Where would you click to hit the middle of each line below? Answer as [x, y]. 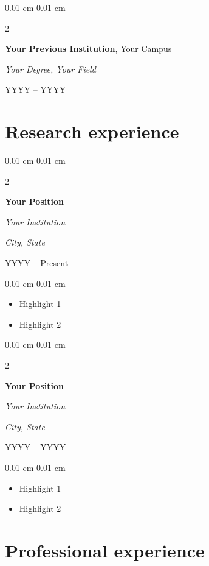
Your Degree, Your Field [50, 69]
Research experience [92, 131]
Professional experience [105, 550]
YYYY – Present [37, 263]
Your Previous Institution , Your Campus [88, 48]
